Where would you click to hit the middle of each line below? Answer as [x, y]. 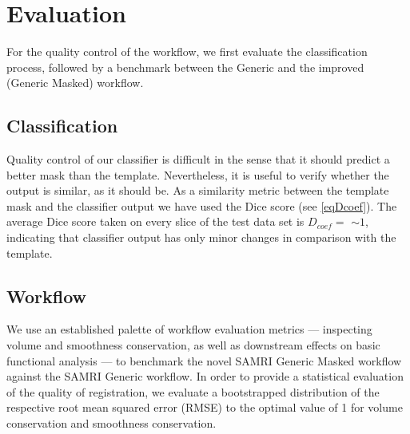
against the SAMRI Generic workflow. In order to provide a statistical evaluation [205, 376]
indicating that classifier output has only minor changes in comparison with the [201, 237]
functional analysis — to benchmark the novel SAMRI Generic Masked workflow [204, 360]
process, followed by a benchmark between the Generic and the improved [185, 67]
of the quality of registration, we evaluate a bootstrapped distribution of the [193, 391]
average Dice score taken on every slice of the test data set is [155, 221]
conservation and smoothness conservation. [111, 423]
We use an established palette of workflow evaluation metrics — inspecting [189, 329]
